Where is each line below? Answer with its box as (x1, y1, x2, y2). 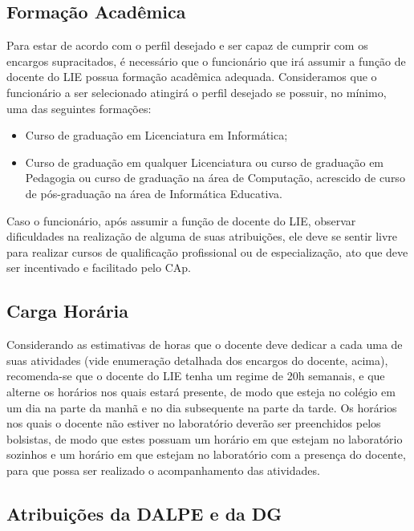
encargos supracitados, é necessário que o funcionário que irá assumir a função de (6, 52, 406, 69)
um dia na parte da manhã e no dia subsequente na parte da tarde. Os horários (6, 399, 397, 415)
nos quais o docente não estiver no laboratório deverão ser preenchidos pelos (6, 415, 381, 432)
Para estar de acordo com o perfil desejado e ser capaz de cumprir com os (6, 37, 368, 54)
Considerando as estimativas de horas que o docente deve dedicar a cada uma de (6, 336, 403, 353)
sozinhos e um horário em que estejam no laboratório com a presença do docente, (6, 446, 406, 463)
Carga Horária (6, 298, 129, 323)
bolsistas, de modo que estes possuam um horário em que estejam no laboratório (6, 430, 403, 447)
